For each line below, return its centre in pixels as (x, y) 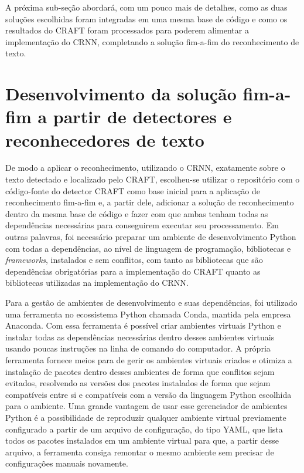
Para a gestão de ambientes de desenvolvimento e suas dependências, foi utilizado (151, 302)
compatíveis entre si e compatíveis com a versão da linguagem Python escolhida (148, 394)
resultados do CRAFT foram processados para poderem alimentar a (127, 30)
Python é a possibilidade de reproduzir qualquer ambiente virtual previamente (146, 417)
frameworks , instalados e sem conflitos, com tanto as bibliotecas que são (134, 260)
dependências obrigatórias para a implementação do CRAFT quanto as (133, 271)
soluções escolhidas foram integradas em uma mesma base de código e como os (146, 18)
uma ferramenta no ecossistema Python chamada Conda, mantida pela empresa (148, 314)
